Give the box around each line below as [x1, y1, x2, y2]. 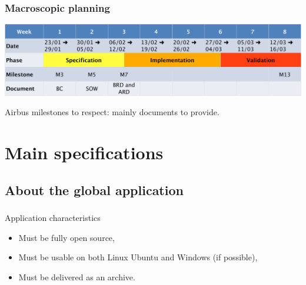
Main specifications [5, 140, 164, 165]
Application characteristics [5, 212, 101, 224]
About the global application [5, 180, 184, 199]
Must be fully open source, [18, 231, 115, 243]
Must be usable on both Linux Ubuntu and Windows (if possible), [18, 251, 258, 263]
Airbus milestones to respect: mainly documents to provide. [5, 106, 219, 118]
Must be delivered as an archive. [18, 270, 135, 283]
